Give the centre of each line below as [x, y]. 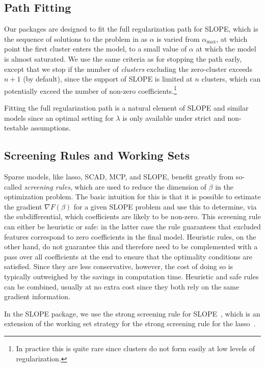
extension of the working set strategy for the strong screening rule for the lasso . [130, 323]
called [13, 186]
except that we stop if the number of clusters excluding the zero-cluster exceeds [128, 69]
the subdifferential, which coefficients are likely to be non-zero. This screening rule [132, 216]
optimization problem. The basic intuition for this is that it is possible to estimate [132, 196]
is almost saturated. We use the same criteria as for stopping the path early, [123, 58]
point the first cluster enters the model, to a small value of [96, 49]
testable [16, 128]
